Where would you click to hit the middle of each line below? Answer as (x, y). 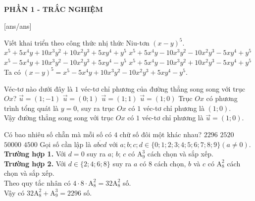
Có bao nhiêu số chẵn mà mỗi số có (58, 134)
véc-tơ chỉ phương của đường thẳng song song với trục (163, 88)
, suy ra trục (96, 108)
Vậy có (14, 192)
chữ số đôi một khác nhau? (161, 134)
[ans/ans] (18, 25)
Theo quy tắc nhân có (37, 182)
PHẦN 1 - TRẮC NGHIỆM (53, 9)
